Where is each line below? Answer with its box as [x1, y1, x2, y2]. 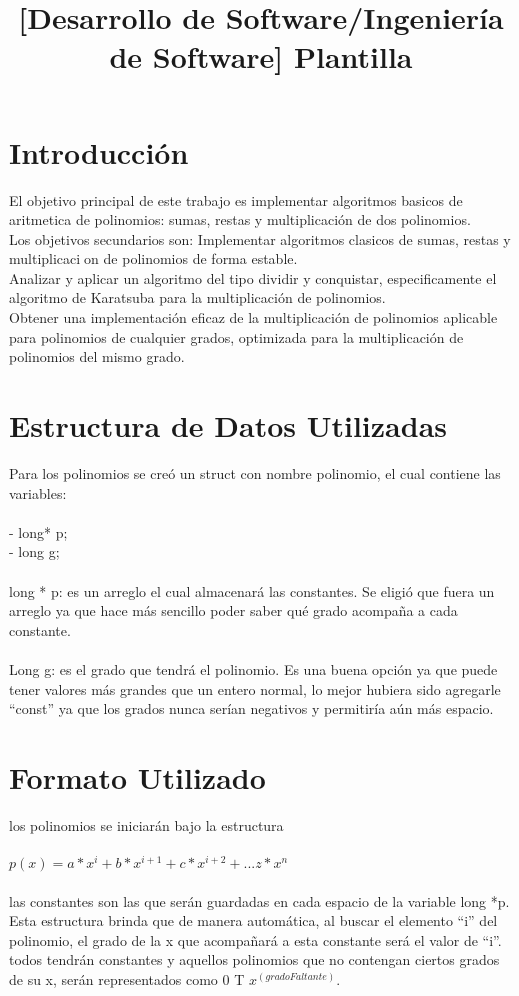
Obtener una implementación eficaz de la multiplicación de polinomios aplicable [9, 307, 498, 328]
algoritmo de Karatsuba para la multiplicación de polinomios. [9, 287, 386, 308]
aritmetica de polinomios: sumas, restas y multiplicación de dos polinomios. [9, 209, 471, 230]
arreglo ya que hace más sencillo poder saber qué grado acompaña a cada [9, 600, 458, 621]
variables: [9, 482, 67, 503]
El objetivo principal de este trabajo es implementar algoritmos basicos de [9, 189, 463, 210]
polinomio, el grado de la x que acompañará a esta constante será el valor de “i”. [9, 929, 502, 950]
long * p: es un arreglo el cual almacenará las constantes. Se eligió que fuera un [9, 580, 495, 601]
